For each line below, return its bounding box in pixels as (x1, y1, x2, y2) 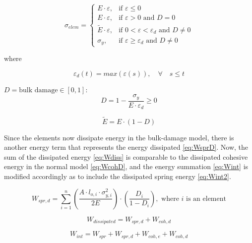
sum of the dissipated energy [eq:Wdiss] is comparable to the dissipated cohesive (4, 151, 248, 162)
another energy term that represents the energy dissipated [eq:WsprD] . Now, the (4, 142, 249, 152)
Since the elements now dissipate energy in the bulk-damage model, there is (4, 132, 234, 142)
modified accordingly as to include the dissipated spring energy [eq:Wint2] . (4, 171, 231, 182)
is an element (186, 195, 226, 202)
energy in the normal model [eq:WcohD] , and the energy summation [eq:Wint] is (4, 161, 249, 172)
